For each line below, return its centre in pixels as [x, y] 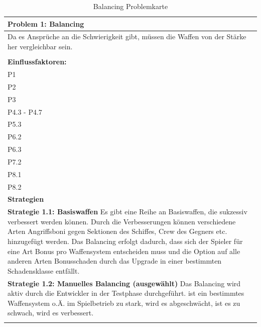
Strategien [26, 199]
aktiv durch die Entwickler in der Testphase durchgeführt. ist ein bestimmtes [126, 293]
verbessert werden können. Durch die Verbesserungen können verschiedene [122, 221]
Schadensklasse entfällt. [44, 270]
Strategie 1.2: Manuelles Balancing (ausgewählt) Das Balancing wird [124, 283]
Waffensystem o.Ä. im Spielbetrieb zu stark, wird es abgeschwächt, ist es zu [124, 303]
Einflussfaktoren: [37, 62]
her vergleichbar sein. [40, 47]
